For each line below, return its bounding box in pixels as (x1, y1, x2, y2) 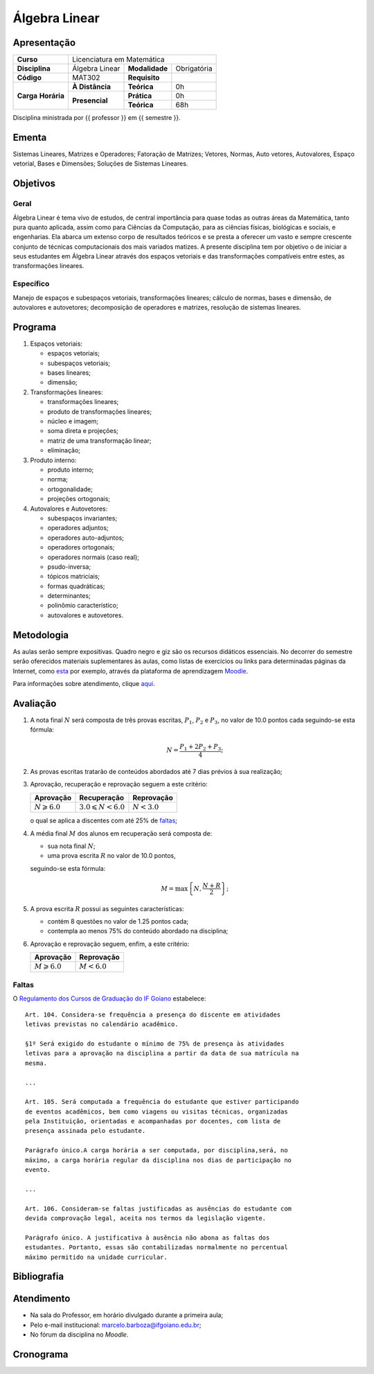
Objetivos (12, 177, 55, 190)
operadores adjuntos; (47, 524, 109, 532)
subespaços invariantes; (47, 513, 118, 522)
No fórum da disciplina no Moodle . (30, 1330, 129, 1339)
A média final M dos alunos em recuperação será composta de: (30, 829, 213, 838)
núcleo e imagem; (47, 417, 99, 425)
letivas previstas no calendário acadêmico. (25, 1021, 179, 1028)
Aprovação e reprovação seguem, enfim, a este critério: (30, 940, 190, 948)
